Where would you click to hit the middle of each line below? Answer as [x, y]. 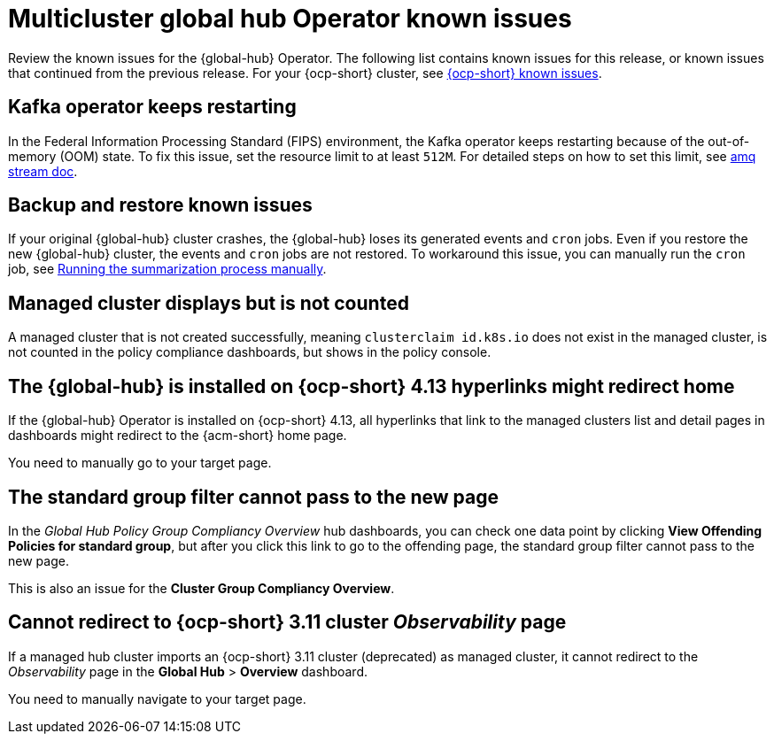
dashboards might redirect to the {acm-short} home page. [178, 436]
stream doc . [43, 171]
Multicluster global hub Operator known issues [290, 19]
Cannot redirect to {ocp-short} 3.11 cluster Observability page [287, 622]
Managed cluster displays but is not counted [209, 303]
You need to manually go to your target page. [140, 463]
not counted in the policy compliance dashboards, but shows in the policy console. [250, 352]
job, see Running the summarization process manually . [167, 269]
